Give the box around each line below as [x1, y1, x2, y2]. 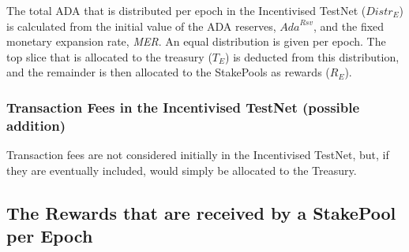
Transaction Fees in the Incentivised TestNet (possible [6, 97, 360, 117]
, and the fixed [313, 17, 385, 34]
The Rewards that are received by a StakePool [6, 200, 396, 224]
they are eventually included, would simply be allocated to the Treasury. [6, 161, 357, 178]
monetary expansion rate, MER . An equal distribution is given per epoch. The [6, 33, 386, 50]
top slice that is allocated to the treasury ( [6, 48, 212, 65]
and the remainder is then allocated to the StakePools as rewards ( [6, 64, 330, 80]
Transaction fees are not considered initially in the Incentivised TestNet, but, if [6, 146, 389, 163]
